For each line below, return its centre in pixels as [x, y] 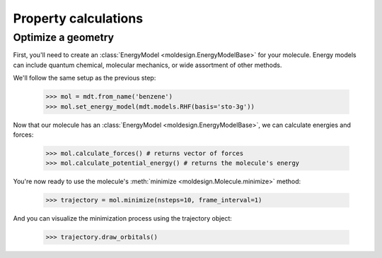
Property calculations [78, 18]
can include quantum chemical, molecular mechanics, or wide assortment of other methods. [147, 65]
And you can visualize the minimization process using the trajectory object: [123, 219]
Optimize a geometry [64, 37]
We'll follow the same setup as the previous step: [85, 78]
